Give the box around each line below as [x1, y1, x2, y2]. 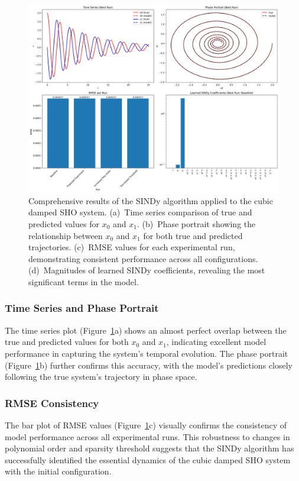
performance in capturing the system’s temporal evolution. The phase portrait [5, 347, 288, 359]
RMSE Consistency [5, 395, 99, 410]
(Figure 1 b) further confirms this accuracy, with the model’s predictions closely [5, 359, 292, 371]
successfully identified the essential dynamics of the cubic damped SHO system [5, 453, 291, 466]
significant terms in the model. [28, 275, 139, 288]
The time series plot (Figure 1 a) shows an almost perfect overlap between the [5, 324, 287, 336]
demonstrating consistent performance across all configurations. [28, 252, 258, 264]
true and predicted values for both [5, 335, 129, 348]
